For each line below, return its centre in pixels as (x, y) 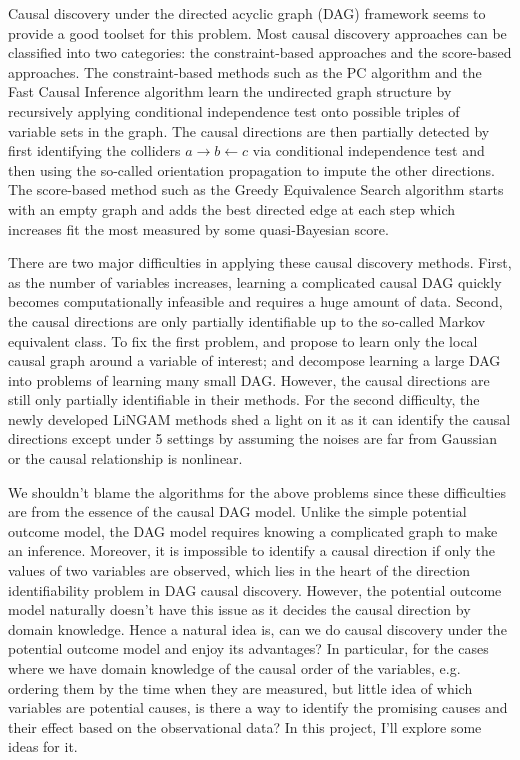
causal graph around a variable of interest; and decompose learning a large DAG (254, 360)
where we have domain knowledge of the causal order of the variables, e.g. (234, 668)
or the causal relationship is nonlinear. (125, 458)
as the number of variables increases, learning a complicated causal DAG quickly (255, 281)
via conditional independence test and (368, 150)
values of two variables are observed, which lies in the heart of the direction (239, 570)
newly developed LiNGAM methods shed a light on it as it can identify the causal (259, 418)
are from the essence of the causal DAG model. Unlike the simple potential (237, 511)
